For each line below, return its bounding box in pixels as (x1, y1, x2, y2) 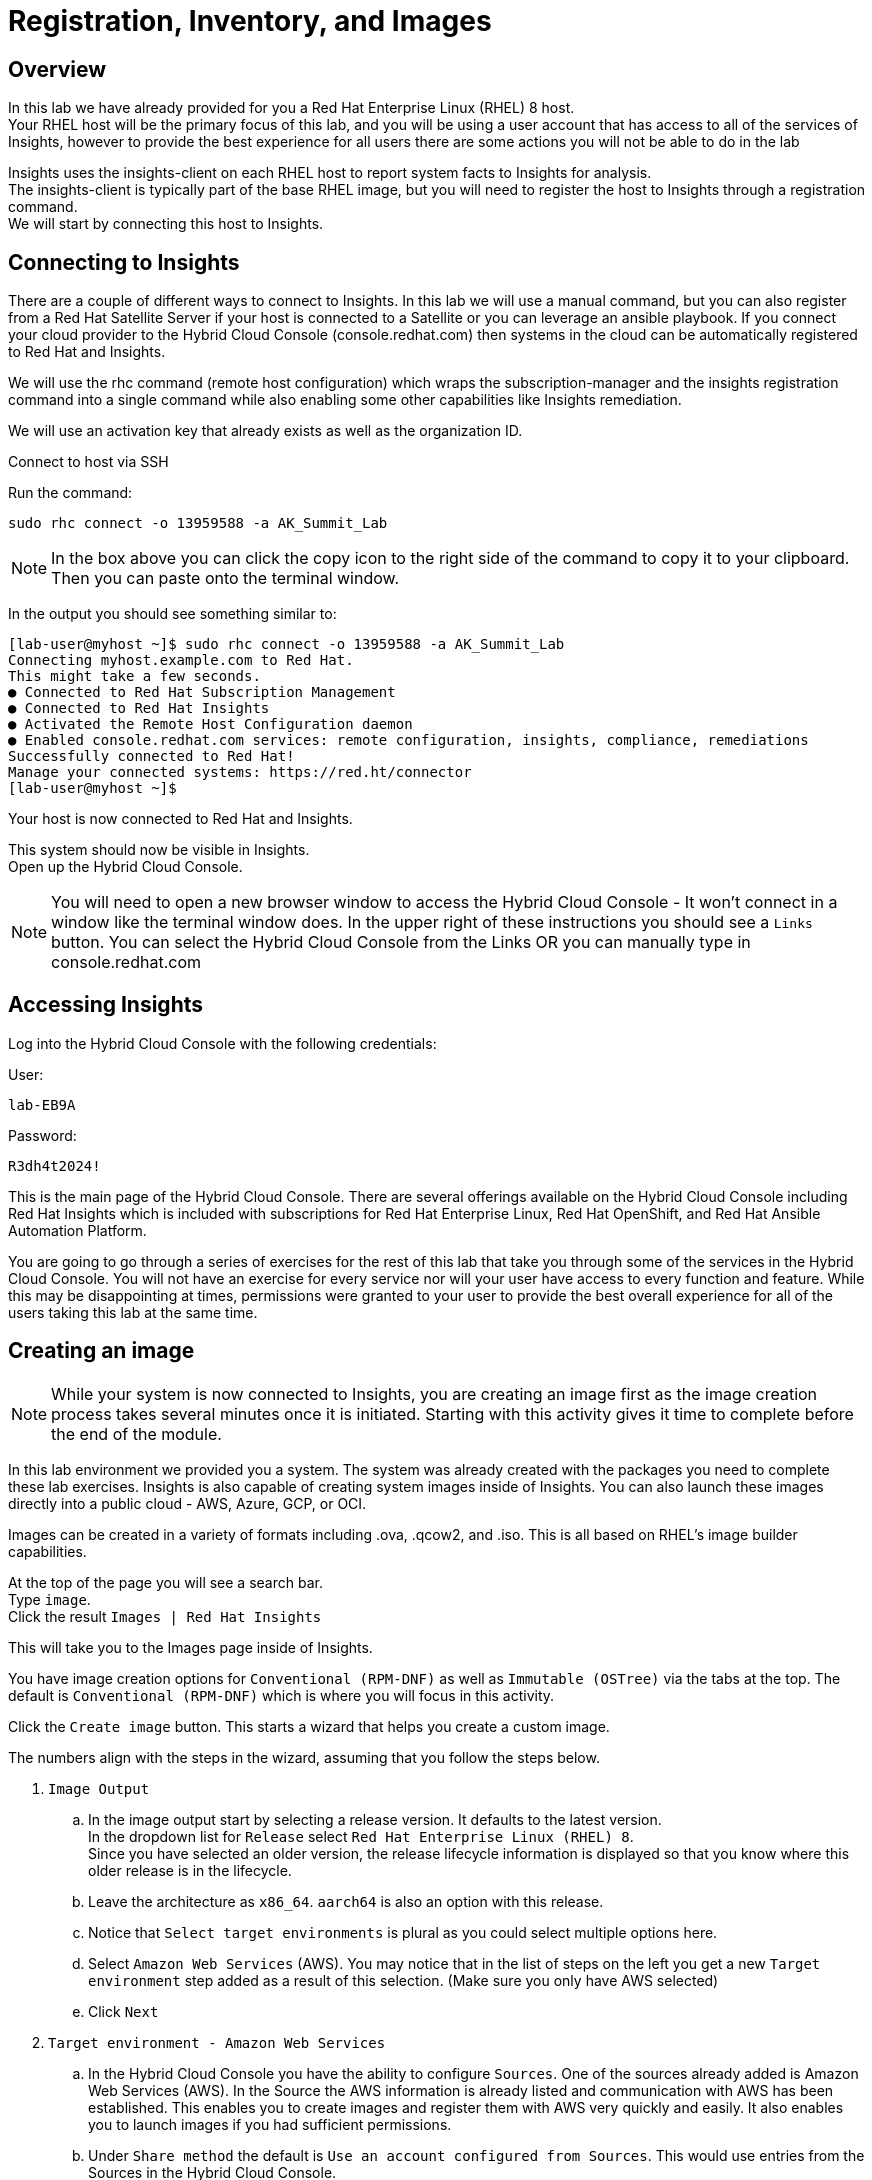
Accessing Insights (8, 992, 204, 1018)
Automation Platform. (8, 1221, 147, 1239)
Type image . (8, 1590, 91, 1608)
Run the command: (8, 484, 133, 502)
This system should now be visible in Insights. (8, 841, 310, 859)
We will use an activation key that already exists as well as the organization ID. (8, 422, 523, 440)
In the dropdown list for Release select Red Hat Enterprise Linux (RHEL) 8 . (88, 1827, 634, 1845)
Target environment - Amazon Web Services (48, 2034, 386, 2051)
